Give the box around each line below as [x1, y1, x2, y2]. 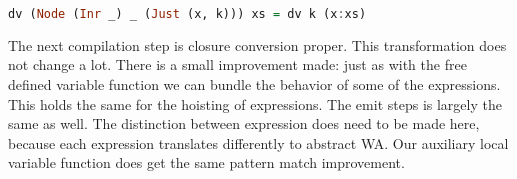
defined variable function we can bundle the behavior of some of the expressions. [8, 74, 501, 95]
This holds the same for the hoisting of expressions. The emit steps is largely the [8, 93, 502, 114]
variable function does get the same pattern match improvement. [8, 152, 405, 173]
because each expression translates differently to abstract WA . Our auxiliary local [8, 132, 509, 153]
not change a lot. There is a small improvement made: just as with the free [8, 54, 467, 75]
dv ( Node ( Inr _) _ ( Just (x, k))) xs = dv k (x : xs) [8, 7, 367, 21]
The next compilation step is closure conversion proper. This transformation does [8, 34, 507, 55]
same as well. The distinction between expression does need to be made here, [8, 113, 480, 134]
